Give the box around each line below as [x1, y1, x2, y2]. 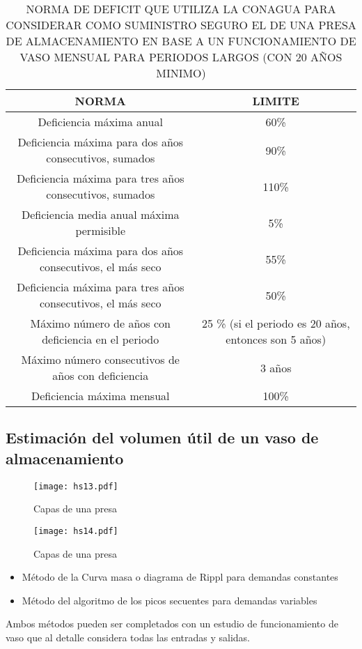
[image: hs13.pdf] [33, 481, 118, 491]
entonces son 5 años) [226, 331, 326, 347]
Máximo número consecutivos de [21, 351, 180, 367]
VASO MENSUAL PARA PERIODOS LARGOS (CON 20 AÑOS [19, 49, 343, 65]
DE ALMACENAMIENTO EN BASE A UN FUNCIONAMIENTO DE [6, 33, 356, 49]
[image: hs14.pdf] [33, 526, 118, 536]
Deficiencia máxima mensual [31, 388, 170, 404]
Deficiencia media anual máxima [22, 206, 180, 222]
